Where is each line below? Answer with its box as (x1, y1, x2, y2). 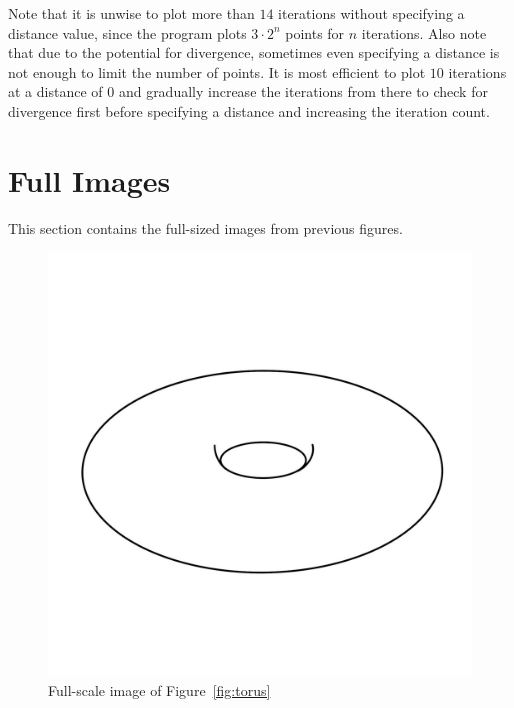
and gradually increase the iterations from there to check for (118, 81, 488, 102)
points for (285, 22, 345, 43)
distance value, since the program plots (8, 22, 247, 43)
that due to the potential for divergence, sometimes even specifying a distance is (8, 42, 500, 63)
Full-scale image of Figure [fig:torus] (48, 679, 271, 700)
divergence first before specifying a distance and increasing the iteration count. (8, 100, 490, 121)
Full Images (8, 159, 171, 200)
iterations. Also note (361, 22, 487, 43)
